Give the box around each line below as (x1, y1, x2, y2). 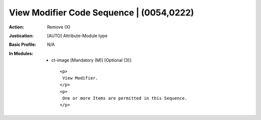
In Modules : (9, 51, 33, 56)
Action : (9, 24, 24, 30)
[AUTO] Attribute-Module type (47, 33, 108, 39)
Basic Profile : (9, 41, 36, 48)
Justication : (9, 33, 34, 39)
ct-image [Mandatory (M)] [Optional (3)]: (51, 57, 132, 63)
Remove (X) (47, 24, 71, 30)
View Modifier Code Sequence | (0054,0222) (9, 7, 194, 18)
